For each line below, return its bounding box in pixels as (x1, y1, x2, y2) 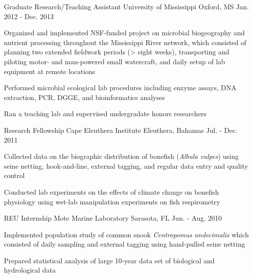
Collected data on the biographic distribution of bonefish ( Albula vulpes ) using (4, 151, 239, 161)
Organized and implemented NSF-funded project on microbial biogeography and (4, 27, 245, 38)
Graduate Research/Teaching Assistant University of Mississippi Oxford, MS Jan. (4, 1, 249, 11)
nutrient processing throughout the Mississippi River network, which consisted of (4, 37, 247, 47)
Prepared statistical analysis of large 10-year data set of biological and (4, 255, 215, 265)
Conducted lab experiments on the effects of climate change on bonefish (4, 186, 219, 197)
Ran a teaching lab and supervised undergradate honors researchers (4, 108, 207, 119)
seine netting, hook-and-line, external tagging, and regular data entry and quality (4, 160, 248, 171)
